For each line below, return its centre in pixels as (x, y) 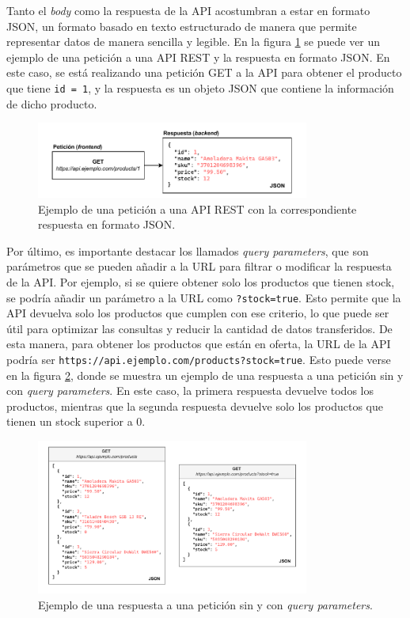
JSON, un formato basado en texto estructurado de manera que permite (182, 26)
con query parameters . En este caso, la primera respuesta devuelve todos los (190, 391)
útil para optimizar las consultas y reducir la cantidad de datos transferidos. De (199, 328)
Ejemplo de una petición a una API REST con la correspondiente (197, 209)
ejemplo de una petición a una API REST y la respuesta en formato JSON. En (198, 57)
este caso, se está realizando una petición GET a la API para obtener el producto (204, 72)
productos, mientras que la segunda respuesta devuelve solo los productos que (195, 406)
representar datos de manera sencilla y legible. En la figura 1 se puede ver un (194, 42)
